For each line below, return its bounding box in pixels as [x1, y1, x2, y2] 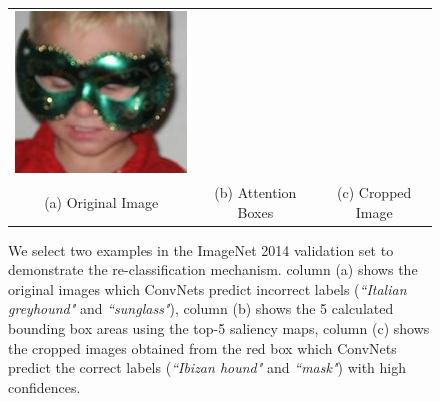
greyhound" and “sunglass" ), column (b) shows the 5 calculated [8, 298, 394, 319]
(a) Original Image [44, 191, 159, 212]
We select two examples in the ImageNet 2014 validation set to [8, 239, 394, 260]
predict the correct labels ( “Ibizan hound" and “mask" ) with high [8, 357, 406, 378]
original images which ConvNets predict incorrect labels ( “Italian [8, 278, 407, 299]
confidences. [8, 376, 81, 397]
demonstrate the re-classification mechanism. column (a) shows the [8, 259, 418, 280]
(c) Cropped [337, 181, 412, 202]
